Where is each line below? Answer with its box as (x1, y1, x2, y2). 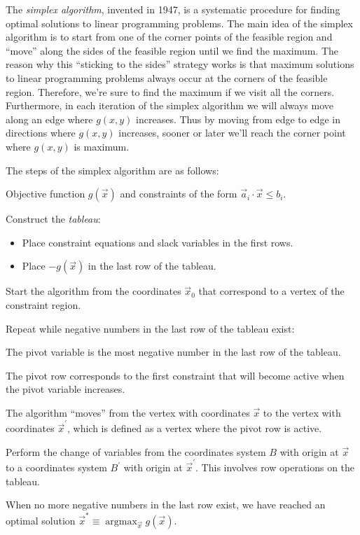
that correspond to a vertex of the (198, 284, 345, 298)
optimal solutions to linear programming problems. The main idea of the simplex (6, 15, 353, 30)
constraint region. (6, 297, 81, 312)
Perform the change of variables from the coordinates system (6, 444, 266, 459)
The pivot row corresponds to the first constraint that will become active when (6, 368, 345, 382)
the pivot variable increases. (6, 382, 125, 396)
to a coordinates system (6, 460, 107, 475)
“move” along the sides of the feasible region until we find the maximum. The (6, 43, 339, 57)
